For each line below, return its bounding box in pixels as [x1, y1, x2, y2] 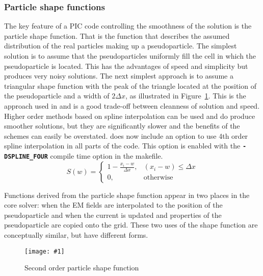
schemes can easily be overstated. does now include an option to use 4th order [4, 130, 248, 141]
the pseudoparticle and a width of [4, 90, 110, 101]
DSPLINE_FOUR [4, 153, 48, 160]
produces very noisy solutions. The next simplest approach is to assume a [4, 70, 233, 81]
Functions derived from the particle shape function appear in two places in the [4, 189, 250, 200]
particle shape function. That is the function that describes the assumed [4, 30, 230, 41]
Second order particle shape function [24, 262, 139, 273]
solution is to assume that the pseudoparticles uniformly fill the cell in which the [4, 51, 256, 61]
